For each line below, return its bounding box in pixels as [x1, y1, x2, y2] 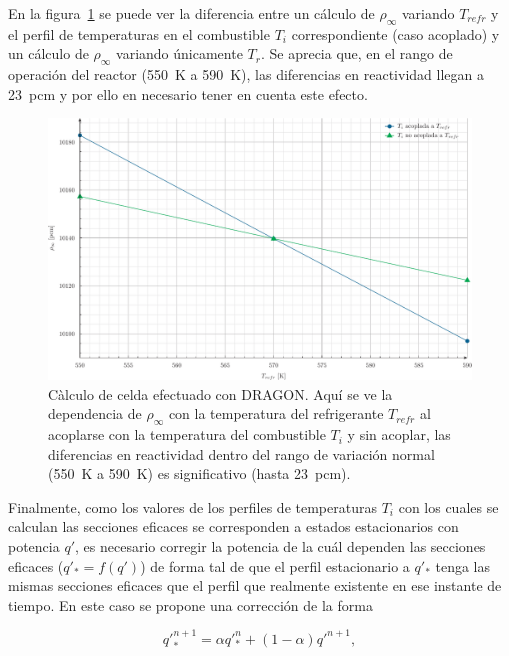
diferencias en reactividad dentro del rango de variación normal [48, 443, 435, 464]
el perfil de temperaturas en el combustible [8, 23, 270, 44]
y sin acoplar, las [347, 424, 451, 445]
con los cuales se [398, 496, 499, 517]
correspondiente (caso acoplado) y [291, 23, 500, 44]
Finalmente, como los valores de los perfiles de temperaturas [8, 496, 377, 517]
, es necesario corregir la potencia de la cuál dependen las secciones [75, 536, 486, 557]
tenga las [435, 555, 491, 576]
